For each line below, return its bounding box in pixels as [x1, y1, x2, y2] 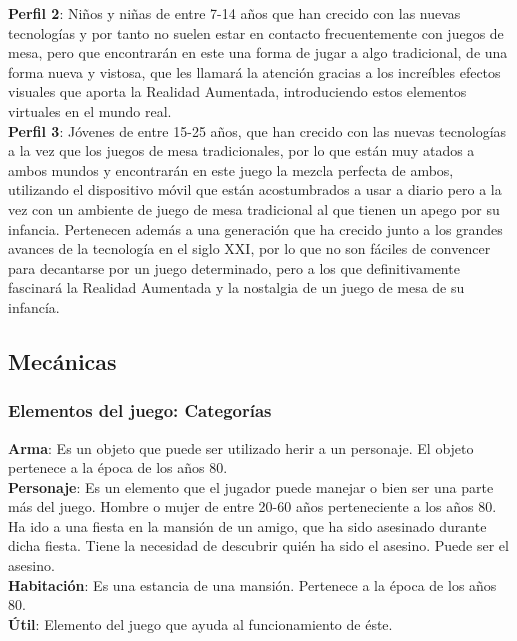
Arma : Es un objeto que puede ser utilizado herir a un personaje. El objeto [8, 437, 474, 458]
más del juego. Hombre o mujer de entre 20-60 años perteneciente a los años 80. [8, 496, 497, 517]
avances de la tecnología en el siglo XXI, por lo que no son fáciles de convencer [8, 238, 491, 259]
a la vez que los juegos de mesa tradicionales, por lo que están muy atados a [8, 140, 475, 161]
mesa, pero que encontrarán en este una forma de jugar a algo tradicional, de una [8, 42, 508, 63]
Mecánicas [8, 345, 117, 376]
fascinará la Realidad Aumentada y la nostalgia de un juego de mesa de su [8, 277, 465, 298]
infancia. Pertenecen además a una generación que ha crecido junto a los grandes [8, 218, 503, 239]
